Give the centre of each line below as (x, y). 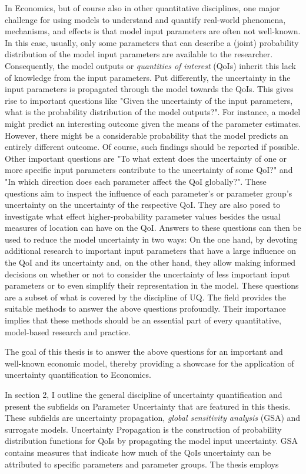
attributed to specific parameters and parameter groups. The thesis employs (142, 464)
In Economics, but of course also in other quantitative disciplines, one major (142, 8)
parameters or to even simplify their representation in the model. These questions (152, 285)
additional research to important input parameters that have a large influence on (151, 251)
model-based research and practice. (68, 331)
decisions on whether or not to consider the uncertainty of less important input (147, 274)
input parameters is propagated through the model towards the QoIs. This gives (149, 89)
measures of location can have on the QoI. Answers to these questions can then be (153, 228)
